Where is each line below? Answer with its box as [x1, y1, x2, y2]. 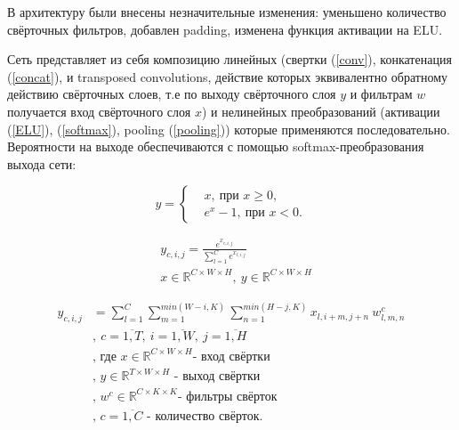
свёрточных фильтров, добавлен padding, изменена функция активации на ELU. [7, 20, 443, 38]
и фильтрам [350, 85, 413, 103]
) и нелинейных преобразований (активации [201, 101, 440, 120]
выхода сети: [7, 154, 76, 173]
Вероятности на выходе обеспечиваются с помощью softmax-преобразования [7, 137, 424, 156]
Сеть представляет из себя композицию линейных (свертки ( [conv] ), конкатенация [7, 50, 452, 69]
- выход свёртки [173, 370, 261, 384]
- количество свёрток [147, 410, 260, 424]
